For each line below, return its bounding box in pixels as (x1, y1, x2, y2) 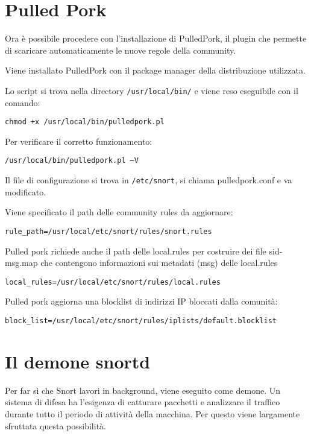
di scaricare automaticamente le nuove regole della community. (5, 43, 236, 56)
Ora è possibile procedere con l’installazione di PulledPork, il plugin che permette (5, 32, 307, 45)
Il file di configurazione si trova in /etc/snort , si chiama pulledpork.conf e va (5, 174, 292, 186)
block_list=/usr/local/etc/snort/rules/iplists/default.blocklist (5, 317, 277, 325)
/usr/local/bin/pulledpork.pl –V (5, 156, 139, 165)
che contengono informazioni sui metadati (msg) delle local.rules (40, 256, 278, 269)
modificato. (5, 185, 46, 198)
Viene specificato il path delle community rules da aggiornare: (5, 206, 233, 218)
